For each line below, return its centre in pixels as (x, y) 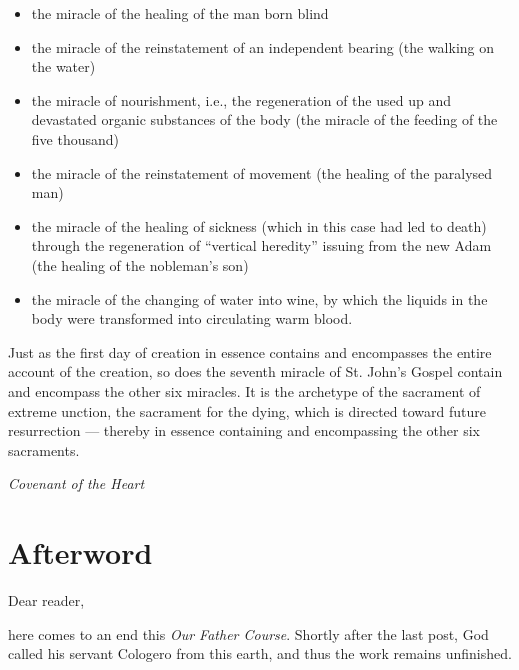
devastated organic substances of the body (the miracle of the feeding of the (264, 119)
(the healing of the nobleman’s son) (140, 264)
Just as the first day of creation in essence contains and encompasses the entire (250, 351)
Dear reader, (46, 600)
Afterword (80, 552)
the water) (63, 66)
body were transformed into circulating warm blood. (192, 318)
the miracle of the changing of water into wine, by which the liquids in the (259, 298)
